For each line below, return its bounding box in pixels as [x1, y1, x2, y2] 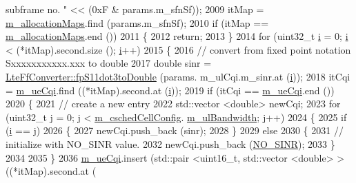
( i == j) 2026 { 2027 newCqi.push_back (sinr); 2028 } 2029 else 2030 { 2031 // [6, 123, 344, 138]
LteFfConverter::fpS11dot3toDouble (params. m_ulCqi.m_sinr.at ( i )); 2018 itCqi [6, 69, 350, 83]
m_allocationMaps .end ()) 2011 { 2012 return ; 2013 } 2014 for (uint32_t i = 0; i [6, 29, 348, 43]
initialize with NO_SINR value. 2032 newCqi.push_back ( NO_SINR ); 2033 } [6, 136, 335, 151]
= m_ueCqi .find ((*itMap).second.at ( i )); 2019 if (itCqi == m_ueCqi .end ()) [6, 83, 335, 97]
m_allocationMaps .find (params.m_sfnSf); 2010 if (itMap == [6, 15, 269, 30]
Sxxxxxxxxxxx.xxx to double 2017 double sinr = [6, 56, 212, 70]
